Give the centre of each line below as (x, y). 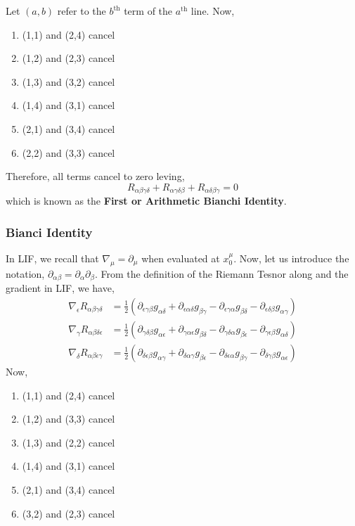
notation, (25, 273)
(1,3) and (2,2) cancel (69, 442)
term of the (148, 11)
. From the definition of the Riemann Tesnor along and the (221, 273)
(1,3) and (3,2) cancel (69, 81)
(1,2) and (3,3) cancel (69, 419)
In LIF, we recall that (52, 258)
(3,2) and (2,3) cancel (69, 513)
